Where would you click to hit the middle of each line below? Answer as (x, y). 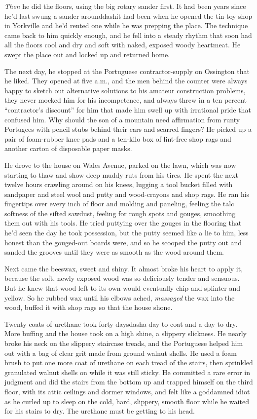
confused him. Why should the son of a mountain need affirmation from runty (122, 119)
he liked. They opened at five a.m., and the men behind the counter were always (126, 81)
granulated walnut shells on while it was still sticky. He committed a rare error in (127, 372)
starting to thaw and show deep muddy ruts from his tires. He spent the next (121, 174)
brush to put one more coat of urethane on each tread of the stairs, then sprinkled (129, 362)
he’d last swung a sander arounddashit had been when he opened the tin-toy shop (128, 16)
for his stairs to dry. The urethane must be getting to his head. (100, 411)
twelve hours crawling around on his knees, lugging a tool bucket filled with (119, 184)
